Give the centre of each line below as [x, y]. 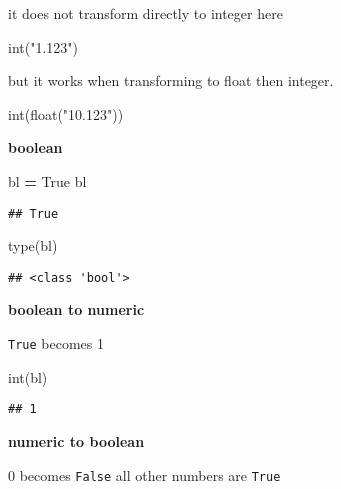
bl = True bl [47, 180]
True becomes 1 [56, 343]
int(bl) [28, 376]
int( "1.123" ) [43, 46]
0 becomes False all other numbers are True [144, 474]
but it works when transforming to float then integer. [171, 80]
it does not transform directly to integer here [145, 13]
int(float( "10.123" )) [66, 113]
